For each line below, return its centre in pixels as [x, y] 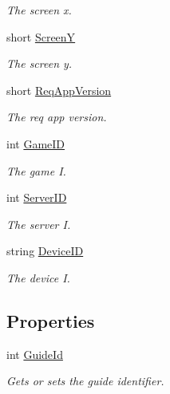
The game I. [36, 170]
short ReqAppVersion [59, 90]
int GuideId [35, 354]
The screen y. [40, 63]
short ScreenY [41, 36]
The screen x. [39, 10]
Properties [51, 320]
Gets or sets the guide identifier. [85, 381]
